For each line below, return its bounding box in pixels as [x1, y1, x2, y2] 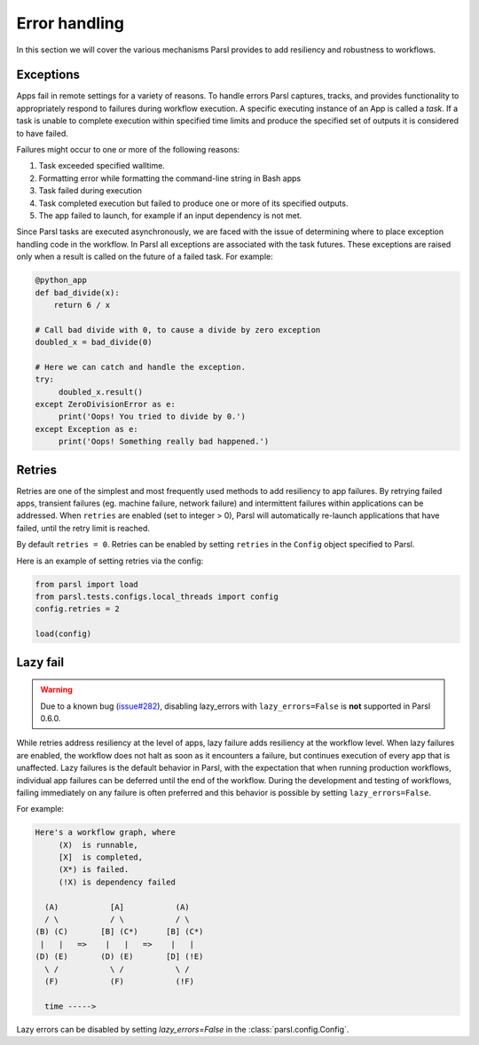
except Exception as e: [35, 424, 139, 434]
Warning [40, 684, 73, 695]
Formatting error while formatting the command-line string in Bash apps [38, 173, 302, 184]
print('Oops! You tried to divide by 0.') [58, 412, 246, 421]
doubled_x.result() [58, 387, 144, 397]
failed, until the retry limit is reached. [16, 522, 151, 533]
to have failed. [16, 128, 68, 138]
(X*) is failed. [58, 865, 130, 875]
